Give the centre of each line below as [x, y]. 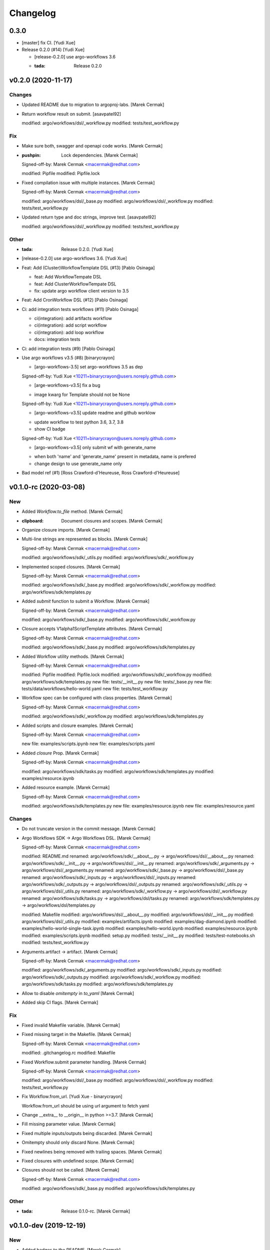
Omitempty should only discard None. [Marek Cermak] [78, 1142]
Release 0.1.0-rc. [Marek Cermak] [96, 1211]
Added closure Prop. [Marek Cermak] [60, 753]
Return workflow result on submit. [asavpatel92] [71, 114]
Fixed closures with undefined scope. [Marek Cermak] [78, 1160]
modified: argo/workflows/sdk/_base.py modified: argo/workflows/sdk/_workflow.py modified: [119, 585]
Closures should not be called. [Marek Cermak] [70, 1170]
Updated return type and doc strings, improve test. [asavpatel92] [89, 217]
